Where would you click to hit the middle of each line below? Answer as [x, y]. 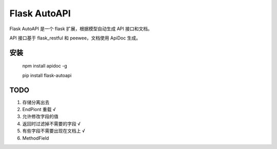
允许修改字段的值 [40, 116]
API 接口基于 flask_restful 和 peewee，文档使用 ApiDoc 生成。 [75, 38]
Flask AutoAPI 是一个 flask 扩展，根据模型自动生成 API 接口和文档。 [81, 29]
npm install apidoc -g [45, 66]
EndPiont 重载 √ [39, 110]
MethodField [36, 138]
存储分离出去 [36, 102]
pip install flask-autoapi [47, 75]
